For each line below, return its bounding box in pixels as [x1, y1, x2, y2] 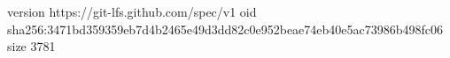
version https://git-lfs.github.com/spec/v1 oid [7, 3, 257, 20]
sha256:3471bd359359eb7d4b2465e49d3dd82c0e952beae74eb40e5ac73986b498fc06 [7, 19, 444, 38]
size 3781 [7, 37, 56, 55]
